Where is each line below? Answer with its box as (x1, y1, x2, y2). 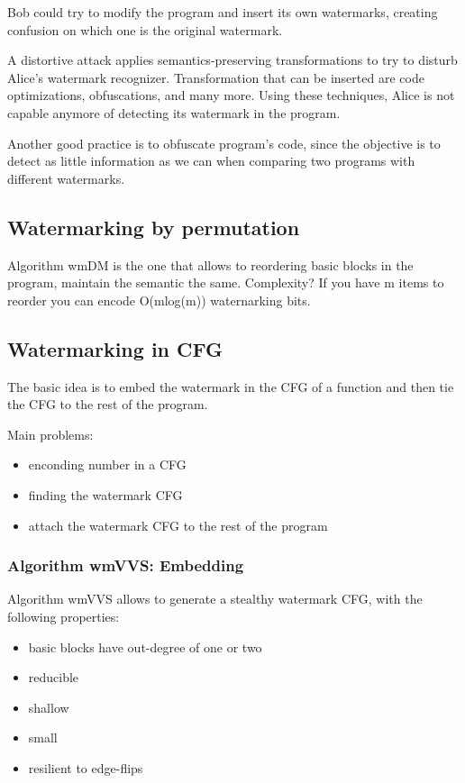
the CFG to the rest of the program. (7, 395, 208, 414)
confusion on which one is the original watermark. (7, 20, 283, 39)
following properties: (7, 606, 120, 625)
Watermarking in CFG (7, 334, 223, 362)
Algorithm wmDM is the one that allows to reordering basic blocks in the (7, 255, 414, 274)
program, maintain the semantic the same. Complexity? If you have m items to (7, 273, 444, 292)
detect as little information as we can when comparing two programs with (7, 151, 415, 170)
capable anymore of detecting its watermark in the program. (7, 103, 341, 122)
